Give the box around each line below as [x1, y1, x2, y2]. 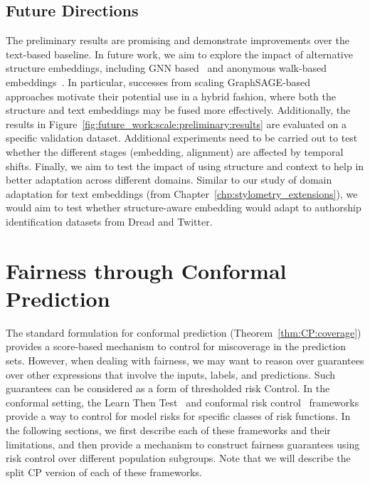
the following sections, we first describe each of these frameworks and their [6, 422, 331, 437]
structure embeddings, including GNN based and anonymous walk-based [6, 60, 327, 75]
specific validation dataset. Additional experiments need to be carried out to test [6, 130, 358, 145]
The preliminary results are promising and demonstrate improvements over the [6, 33, 349, 48]
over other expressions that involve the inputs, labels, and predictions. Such [6, 367, 336, 382]
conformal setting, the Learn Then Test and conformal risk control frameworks [6, 394, 359, 409]
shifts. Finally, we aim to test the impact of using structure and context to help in [6, 158, 364, 173]
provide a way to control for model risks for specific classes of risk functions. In [6, 409, 351, 423]
